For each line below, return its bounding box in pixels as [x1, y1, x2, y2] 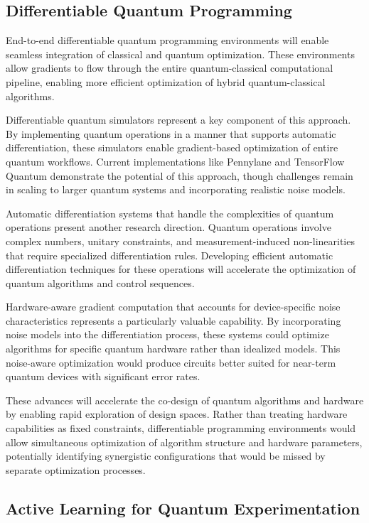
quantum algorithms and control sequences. [6, 275, 195, 290]
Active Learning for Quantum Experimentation [6, 497, 360, 519]
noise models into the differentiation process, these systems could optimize [6, 327, 329, 342]
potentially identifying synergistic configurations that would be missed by [6, 448, 326, 463]
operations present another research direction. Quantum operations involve [6, 220, 331, 234]
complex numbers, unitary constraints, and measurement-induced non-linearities [6, 233, 355, 248]
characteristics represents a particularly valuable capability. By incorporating [6, 313, 341, 328]
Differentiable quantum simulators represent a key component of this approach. [6, 112, 351, 127]
